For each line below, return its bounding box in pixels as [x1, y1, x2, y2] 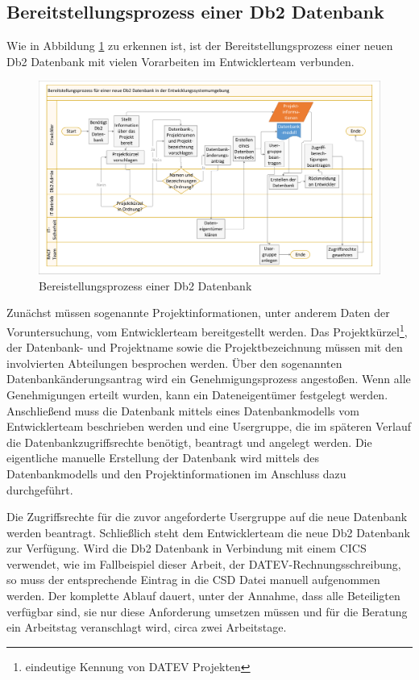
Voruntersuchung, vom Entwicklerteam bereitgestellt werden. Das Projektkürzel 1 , [6, 320, 408, 340]
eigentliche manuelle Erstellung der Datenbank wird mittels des [6, 449, 320, 466]
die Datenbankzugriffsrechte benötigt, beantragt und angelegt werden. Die [6, 433, 372, 450]
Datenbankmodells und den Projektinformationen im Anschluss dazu [6, 465, 346, 482]
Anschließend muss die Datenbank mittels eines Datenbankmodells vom [6, 402, 359, 419]
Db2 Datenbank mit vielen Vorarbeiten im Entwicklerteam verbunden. [6, 52, 355, 69]
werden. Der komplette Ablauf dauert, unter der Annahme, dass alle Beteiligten [6, 587, 400, 604]
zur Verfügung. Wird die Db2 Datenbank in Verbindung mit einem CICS [6, 540, 367, 557]
